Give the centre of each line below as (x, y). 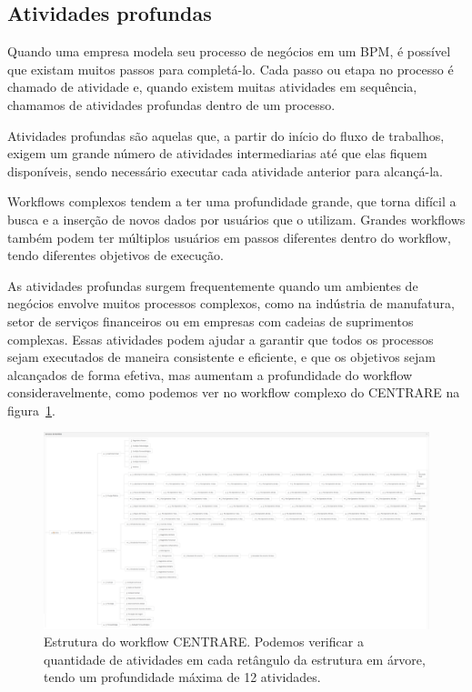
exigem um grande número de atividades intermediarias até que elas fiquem (217, 153)
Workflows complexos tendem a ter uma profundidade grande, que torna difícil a (232, 201)
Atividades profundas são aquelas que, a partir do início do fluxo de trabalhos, (226, 135)
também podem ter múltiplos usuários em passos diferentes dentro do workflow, (229, 237)
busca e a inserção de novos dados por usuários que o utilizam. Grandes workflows (236, 219)
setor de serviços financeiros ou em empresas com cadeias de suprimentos (211, 321)
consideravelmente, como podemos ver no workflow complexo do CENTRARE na (234, 392)
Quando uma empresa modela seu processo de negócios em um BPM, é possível (229, 51)
